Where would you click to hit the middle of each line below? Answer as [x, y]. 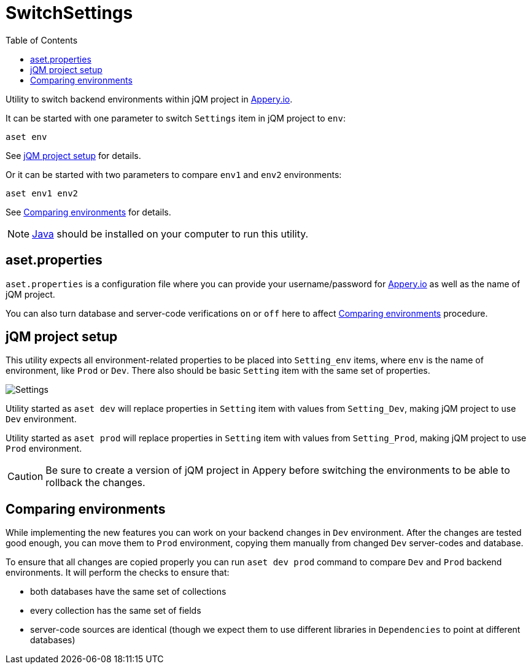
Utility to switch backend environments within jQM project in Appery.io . [149, 99]
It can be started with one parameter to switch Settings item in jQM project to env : [176, 118]
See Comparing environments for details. [88, 212]
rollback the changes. [95, 483]
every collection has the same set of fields [116, 611]
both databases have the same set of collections [128, 592]
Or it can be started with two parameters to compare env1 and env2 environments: [174, 174]
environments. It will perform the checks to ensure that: [118, 573]
